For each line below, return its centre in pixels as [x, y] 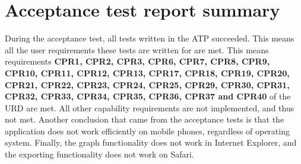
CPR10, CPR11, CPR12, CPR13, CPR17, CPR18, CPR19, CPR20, [147, 73]
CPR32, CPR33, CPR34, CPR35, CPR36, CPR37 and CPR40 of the [148, 96]
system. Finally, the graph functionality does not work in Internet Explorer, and [151, 142]
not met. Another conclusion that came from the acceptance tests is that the [145, 119]
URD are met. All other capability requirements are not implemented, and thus [150, 107]
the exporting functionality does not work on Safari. [99, 154]
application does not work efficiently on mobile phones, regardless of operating [147, 131]
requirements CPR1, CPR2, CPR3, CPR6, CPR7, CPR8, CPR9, [137, 61]
